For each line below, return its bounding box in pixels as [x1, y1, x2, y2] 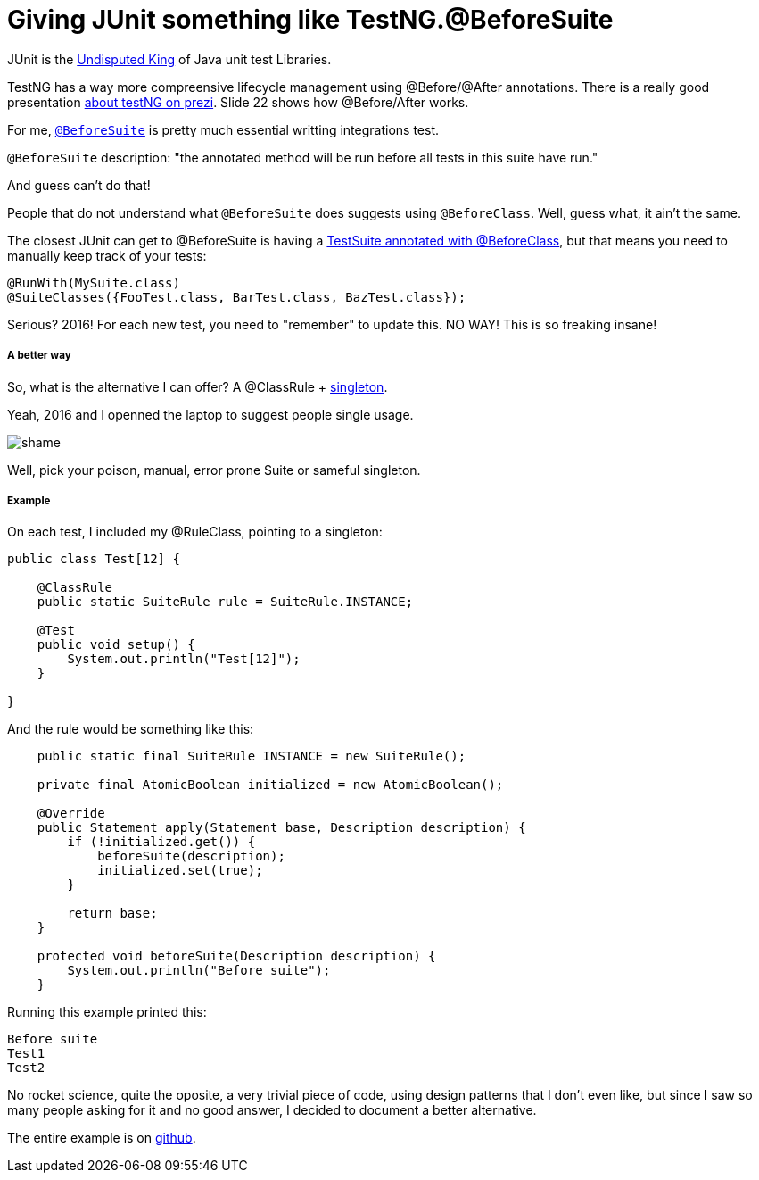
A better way [7, 349, 71, 362]
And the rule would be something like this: [7, 721, 254, 737]
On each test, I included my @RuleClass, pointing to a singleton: [7, 524, 383, 540]
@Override [37, 806, 105, 821]
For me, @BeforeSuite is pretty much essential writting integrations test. [7, 121, 439, 137]
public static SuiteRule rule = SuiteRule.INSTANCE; [37, 594, 414, 610]
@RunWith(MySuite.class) [7, 275, 180, 290]
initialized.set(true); [97, 863, 263, 878]
